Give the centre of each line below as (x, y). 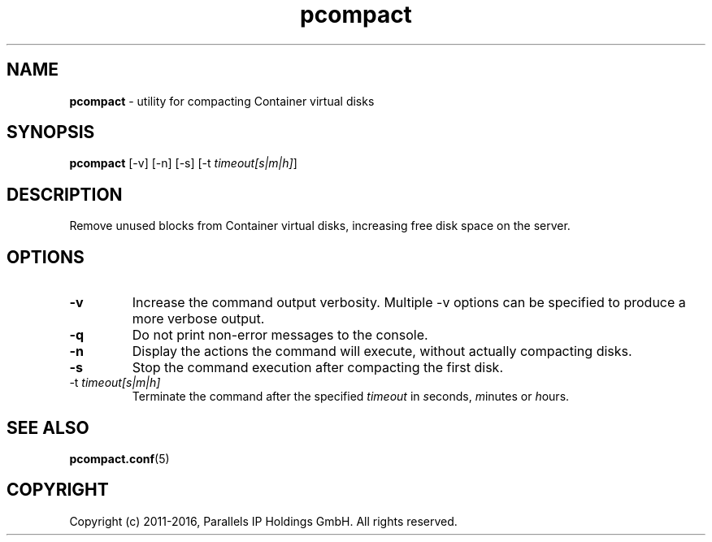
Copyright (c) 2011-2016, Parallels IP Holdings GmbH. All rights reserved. (263, 521)
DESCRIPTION (65, 194)
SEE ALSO (48, 427)
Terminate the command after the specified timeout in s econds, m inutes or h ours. (351, 397)
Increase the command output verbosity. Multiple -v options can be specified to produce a (409, 303)
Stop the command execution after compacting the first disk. (317, 368)
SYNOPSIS (51, 132)
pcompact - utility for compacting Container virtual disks (222, 101)
